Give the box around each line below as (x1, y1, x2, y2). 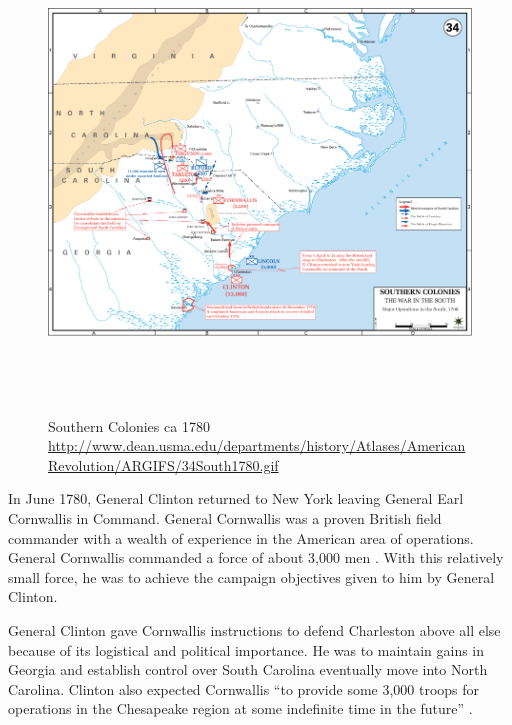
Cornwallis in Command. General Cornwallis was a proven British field (8, 507, 442, 528)
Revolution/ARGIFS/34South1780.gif (48, 454, 279, 475)
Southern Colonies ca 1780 (48, 415, 210, 436)
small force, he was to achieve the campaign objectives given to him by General (8, 566, 495, 587)
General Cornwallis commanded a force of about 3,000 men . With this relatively (8, 547, 504, 568)
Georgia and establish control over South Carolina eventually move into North (8, 659, 488, 680)
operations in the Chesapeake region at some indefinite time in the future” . (8, 698, 473, 719)
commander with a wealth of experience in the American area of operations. (8, 527, 474, 548)
